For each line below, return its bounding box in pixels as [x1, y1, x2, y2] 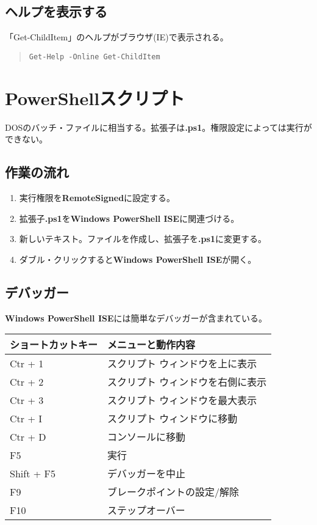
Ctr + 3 [10, 392, 44, 407]
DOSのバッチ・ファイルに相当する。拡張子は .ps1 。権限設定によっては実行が [5, 120, 312, 133]
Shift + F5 [10, 466, 55, 480]
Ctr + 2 [10, 374, 44, 389]
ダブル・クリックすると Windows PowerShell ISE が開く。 [19, 252, 257, 265]
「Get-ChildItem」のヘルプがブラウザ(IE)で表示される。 [5, 31, 229, 43]
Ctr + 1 [10, 356, 44, 370]
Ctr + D [10, 429, 46, 444]
